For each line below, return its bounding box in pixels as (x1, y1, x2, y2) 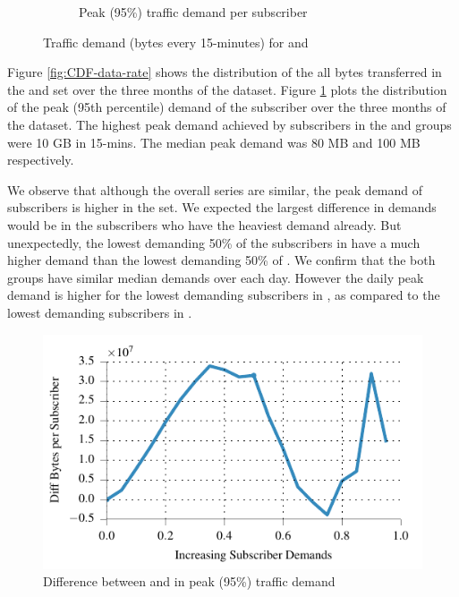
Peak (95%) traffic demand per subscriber (79, 3, 308, 21)
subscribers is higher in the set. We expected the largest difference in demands (7, 198, 437, 217)
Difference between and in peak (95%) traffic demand (43, 572, 336, 591)
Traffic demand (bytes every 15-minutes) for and (43, 32, 309, 51)
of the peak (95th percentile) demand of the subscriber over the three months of (7, 98, 446, 116)
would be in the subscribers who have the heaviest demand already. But (7, 215, 402, 234)
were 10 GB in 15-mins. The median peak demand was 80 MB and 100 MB (7, 132, 421, 151)
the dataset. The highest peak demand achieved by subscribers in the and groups (7, 115, 452, 133)
